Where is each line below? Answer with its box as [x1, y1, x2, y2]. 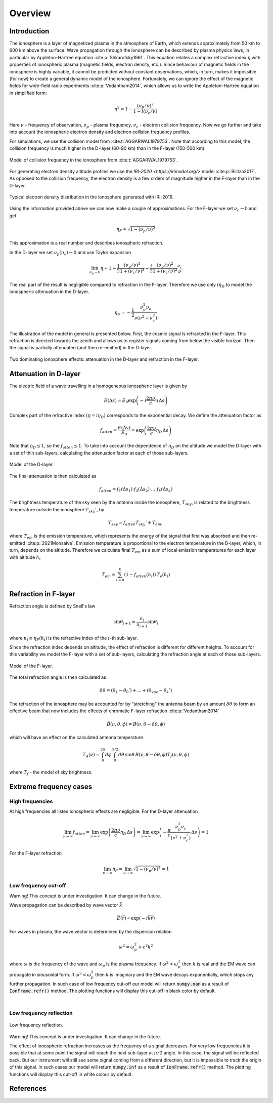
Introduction [9, 27, 50, 35]
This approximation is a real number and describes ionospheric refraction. [9, 240, 164, 246]
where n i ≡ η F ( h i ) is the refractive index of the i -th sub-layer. [9, 635, 139, 642]
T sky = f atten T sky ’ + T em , [108, 519, 163, 526]
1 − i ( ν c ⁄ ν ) [133, 109, 158, 116]
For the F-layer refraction [9, 850, 62, 856]
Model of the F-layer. [9, 663, 53, 669]
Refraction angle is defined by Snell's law [9, 603, 96, 609]
